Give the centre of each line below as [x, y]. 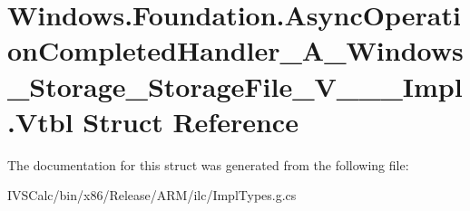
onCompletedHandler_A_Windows [235, 50]
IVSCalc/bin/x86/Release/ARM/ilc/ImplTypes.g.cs [152, 195]
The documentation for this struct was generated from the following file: [208, 164]
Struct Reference [191, 121]
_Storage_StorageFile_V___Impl [235, 86]
